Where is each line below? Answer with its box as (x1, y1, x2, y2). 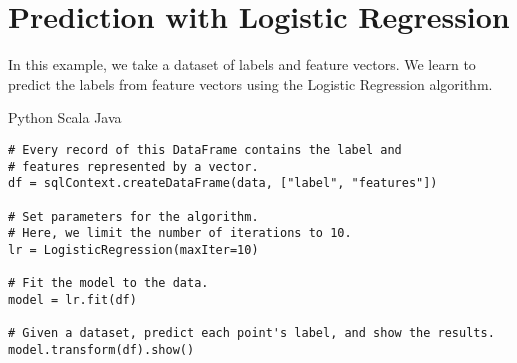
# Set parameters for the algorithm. (8, 209, 259, 224)
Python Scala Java (8, 107, 122, 128)
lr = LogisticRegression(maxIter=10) (8, 242, 259, 257)
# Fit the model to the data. (8, 276, 209, 291)
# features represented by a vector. (8, 159, 259, 174)
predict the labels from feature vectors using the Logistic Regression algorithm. (8, 73, 493, 94)
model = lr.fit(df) (8, 292, 137, 307)
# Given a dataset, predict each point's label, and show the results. (8, 326, 495, 341)
